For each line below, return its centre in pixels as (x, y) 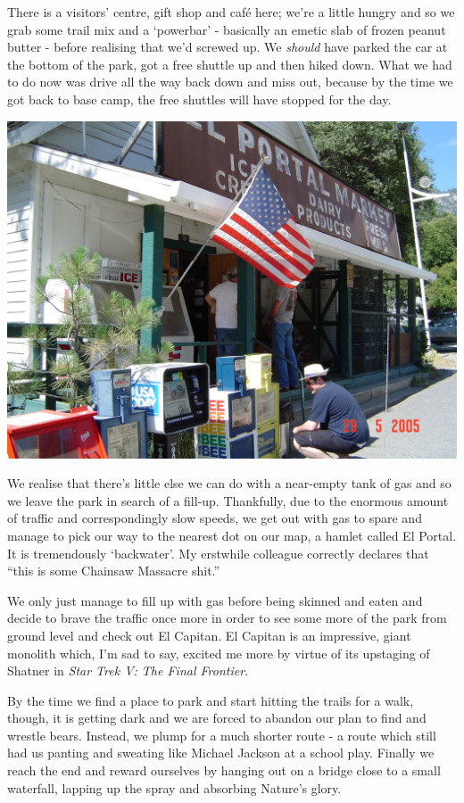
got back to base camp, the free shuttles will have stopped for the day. (199, 99)
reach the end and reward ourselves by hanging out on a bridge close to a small (224, 770)
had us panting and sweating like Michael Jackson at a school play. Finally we (221, 753)
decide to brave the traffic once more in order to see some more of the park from (227, 618)
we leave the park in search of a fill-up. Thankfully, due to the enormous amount (228, 500)
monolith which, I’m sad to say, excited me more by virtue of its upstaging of (219, 653)
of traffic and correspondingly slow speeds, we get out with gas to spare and (215, 518)
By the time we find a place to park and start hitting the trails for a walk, (211, 700)
